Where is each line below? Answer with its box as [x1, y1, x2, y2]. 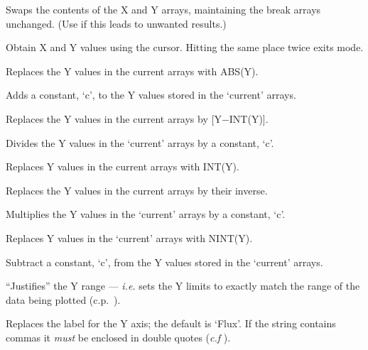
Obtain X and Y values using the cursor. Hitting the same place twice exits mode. [6, 40, 364, 55]
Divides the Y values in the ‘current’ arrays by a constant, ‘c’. [6, 135, 274, 150]
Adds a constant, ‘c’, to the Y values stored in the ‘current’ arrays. [6, 87, 296, 102]
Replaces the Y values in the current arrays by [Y [6, 111, 222, 126]
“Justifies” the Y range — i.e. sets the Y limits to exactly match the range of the [6, 278, 360, 293]
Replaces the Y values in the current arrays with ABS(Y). [6, 63, 259, 78]
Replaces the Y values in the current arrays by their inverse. [6, 182, 268, 197]
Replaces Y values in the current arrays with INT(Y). [6, 159, 239, 174]
